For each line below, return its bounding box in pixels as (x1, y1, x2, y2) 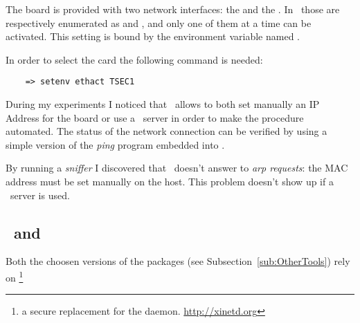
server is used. (10, 187, 70, 202)
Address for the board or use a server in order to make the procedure (6, 110, 304, 124)
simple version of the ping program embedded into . (6, 137, 225, 151)
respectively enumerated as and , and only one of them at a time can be (6, 15, 312, 30)
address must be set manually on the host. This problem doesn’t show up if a (6, 174, 334, 188)
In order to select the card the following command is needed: (6, 52, 263, 66)
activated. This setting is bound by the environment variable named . (6, 29, 300, 44)
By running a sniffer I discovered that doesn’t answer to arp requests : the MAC (6, 160, 348, 175)
